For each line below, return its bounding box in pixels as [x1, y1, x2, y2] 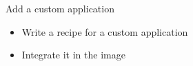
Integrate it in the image [21, 47, 125, 62]
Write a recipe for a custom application [21, 24, 188, 38]
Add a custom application [6, 1, 114, 15]
